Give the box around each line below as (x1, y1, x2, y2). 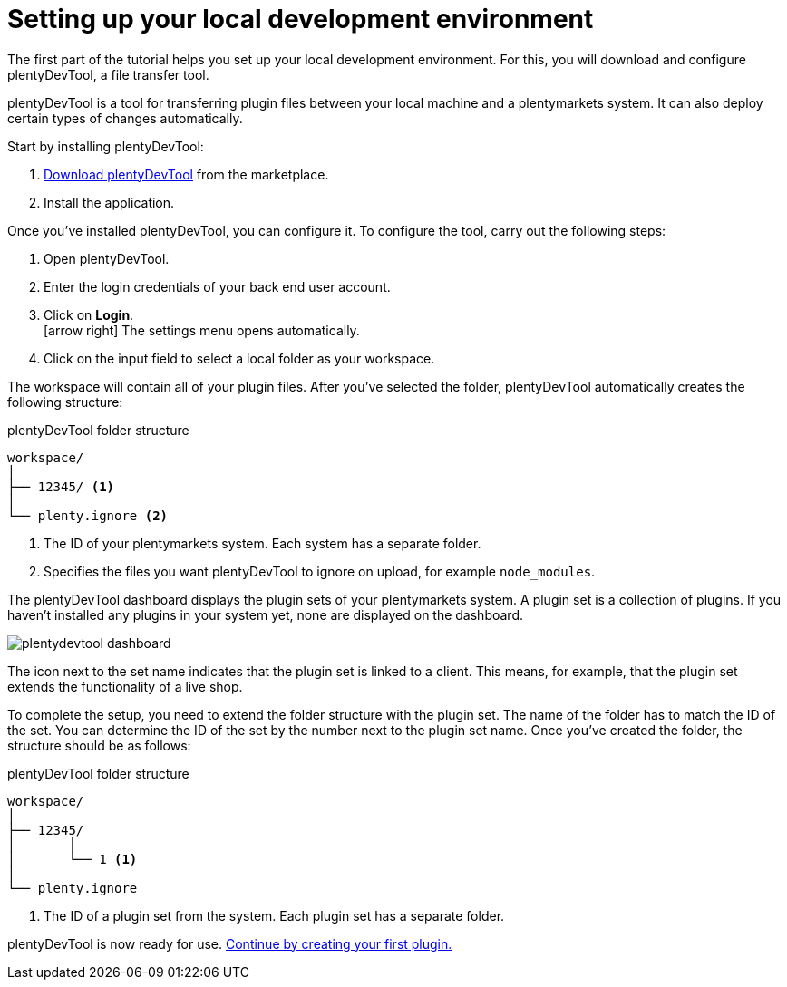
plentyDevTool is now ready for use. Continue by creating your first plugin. (7, 935, 452, 952)
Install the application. (44, 194, 175, 210)
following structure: (7, 393, 123, 410)
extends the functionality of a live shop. (7, 678, 243, 694)
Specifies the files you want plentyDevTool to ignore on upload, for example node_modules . (44, 563, 596, 579)
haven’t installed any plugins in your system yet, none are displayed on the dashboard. (7, 606, 524, 623)
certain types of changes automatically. (7, 110, 243, 126)
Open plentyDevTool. (44, 250, 170, 266)
